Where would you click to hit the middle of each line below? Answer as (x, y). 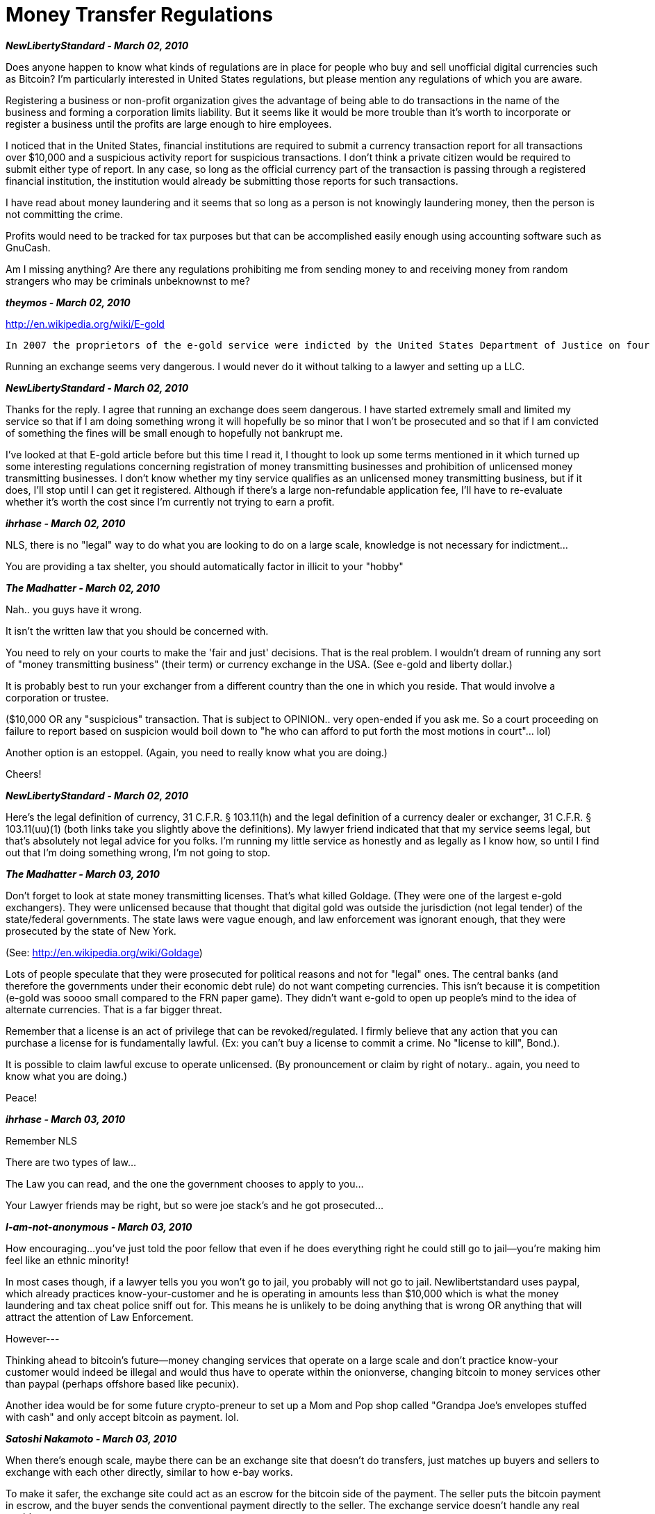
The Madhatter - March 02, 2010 (83, 588)
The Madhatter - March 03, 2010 (83, 874)
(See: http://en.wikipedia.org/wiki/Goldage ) (104, 952)
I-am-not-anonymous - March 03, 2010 (99, 1226)
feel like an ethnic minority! (67, 1260)
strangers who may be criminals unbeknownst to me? (128, 281)
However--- (33, 1338)
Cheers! (24, 774)
